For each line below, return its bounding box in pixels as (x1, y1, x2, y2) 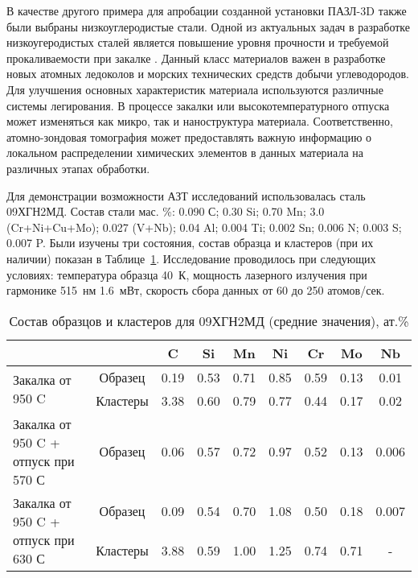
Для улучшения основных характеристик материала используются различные (6, 81, 383, 97)
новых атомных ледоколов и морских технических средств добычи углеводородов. (6, 65, 410, 82)
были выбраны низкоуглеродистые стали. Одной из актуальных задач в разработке (6, 18, 410, 35)
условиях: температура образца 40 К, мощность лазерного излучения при (6, 266, 367, 283)
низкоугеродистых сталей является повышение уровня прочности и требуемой (6, 34, 389, 51)
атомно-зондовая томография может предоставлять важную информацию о (6, 128, 372, 145)
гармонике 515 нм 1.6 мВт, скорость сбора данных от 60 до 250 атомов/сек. (6, 282, 385, 299)
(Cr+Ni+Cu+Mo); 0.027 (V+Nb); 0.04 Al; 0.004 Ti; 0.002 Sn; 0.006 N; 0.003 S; (6, 218, 402, 235)
